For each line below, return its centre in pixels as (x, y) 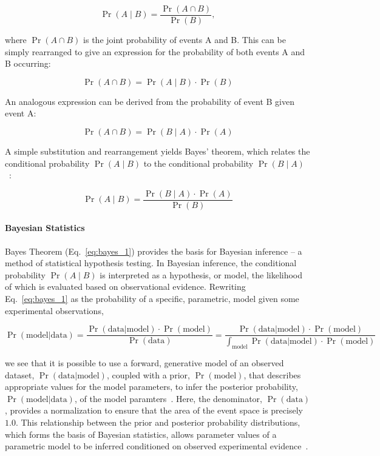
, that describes (272, 374)
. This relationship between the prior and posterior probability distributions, (158, 422)
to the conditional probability (198, 163)
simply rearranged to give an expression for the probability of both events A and (155, 51)
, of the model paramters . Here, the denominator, (168, 398)
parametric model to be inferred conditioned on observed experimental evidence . (157, 446)
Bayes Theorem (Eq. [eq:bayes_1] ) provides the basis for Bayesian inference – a (154, 251)
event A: (21, 113)
